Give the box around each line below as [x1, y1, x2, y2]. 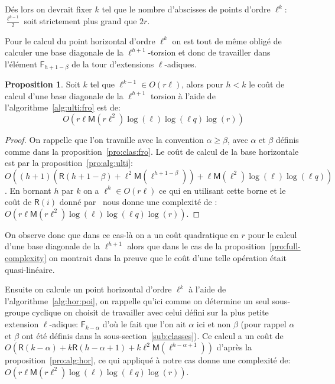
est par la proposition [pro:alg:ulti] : [5, 157, 133, 169]
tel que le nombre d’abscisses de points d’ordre [102, 3, 271, 15]
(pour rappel [240, 318, 287, 330]
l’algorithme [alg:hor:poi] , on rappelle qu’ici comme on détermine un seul [5, 294, 269, 307]
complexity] [5, 252, 47, 264]
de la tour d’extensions [71, 57, 154, 70]
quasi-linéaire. [5, 263, 55, 275]
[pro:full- [269, 240, 301, 252]
